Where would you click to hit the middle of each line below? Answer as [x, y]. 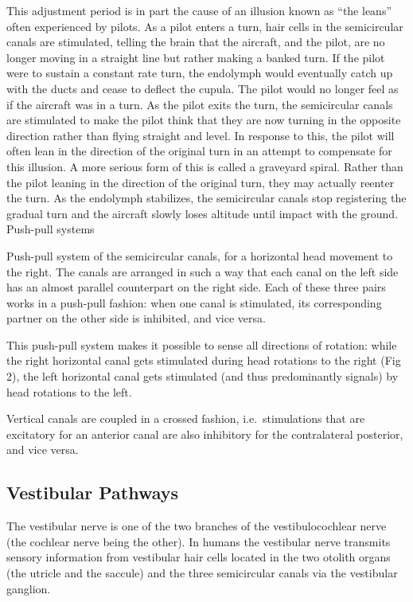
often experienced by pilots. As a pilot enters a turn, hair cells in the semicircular [205, 26]
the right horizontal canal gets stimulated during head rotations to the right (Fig [204, 360]
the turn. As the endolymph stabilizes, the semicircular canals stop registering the [206, 198]
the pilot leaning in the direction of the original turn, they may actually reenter [201, 182]
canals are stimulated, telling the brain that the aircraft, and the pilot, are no [196, 42]
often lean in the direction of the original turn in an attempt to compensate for [199, 151]
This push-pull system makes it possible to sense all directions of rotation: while [202, 344]
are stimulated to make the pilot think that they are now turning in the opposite [204, 120]
